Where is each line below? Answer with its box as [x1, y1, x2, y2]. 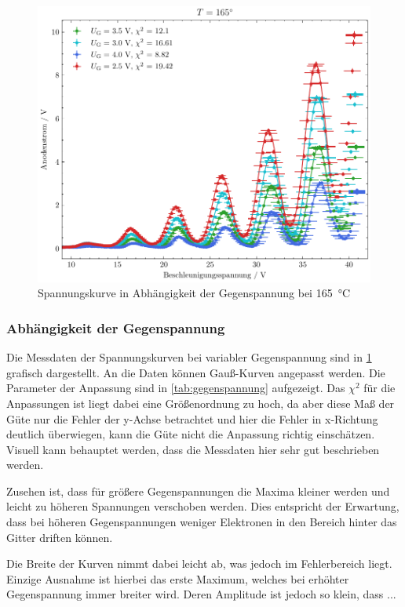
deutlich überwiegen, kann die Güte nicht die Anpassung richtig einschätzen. [6, 426, 375, 442]
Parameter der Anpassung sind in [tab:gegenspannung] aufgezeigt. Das [6, 380, 345, 396]
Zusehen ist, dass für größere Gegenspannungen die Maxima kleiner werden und [6, 482, 390, 499]
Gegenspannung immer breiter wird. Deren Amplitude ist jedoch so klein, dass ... [6, 586, 396, 602]
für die [363, 380, 396, 396]
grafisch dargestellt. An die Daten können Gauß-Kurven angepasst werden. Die [6, 364, 385, 380]
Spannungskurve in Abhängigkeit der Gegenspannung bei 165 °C [38, 285, 351, 301]
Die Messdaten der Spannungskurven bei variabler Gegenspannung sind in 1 [6, 349, 372, 365]
